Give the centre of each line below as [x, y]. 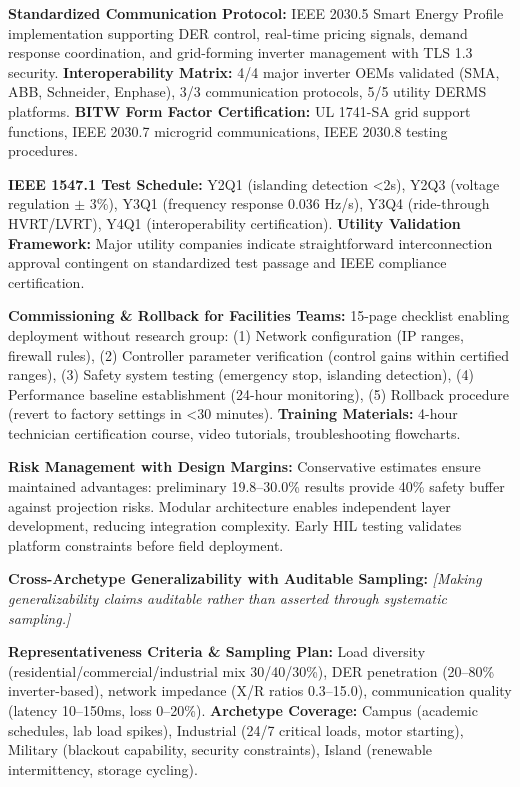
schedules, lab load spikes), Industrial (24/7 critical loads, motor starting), [236, 729]
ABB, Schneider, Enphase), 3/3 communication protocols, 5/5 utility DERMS [247, 91]
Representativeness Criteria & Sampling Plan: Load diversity [217, 651]
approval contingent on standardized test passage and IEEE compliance [227, 262]
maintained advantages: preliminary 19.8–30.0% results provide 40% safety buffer [256, 486]
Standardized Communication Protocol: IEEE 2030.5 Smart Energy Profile [256, 13]
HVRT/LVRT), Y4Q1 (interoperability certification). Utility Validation [234, 222]
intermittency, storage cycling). [103, 768]
